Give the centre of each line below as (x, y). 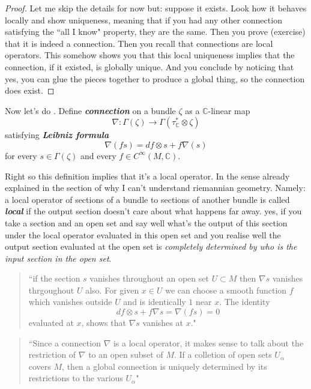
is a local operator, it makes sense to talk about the (208, 342)
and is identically (155, 302)
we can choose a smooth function (226, 290)
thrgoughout (51, 290)
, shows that (104, 323)
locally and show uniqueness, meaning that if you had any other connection (143, 20)
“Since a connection (65, 342)
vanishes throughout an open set (149, 278)
